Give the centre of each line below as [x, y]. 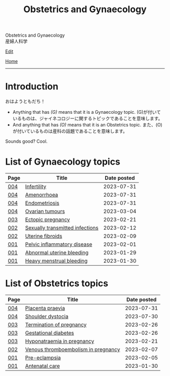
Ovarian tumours [45, 211]
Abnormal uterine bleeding [57, 253]
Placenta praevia [45, 308]
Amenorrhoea [41, 195]
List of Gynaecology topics [63, 162]
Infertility [36, 186]
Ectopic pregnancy [48, 220]
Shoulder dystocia [47, 316]
